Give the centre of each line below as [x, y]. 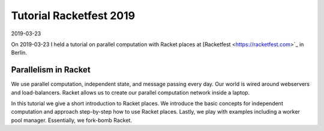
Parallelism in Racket [51, 70]
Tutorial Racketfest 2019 [73, 16]
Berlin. [19, 53]
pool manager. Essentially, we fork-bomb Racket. [71, 120]
